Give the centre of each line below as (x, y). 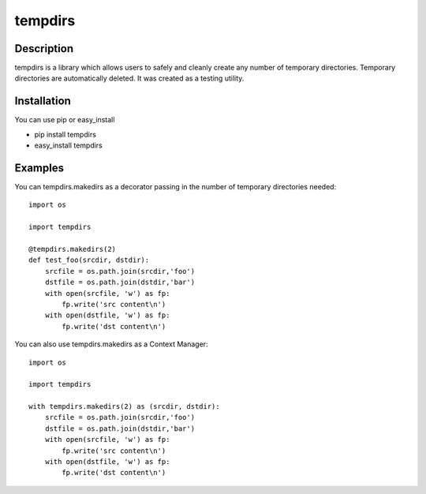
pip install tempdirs (65, 134)
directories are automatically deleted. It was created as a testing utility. (129, 78)
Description (44, 49)
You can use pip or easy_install (65, 120)
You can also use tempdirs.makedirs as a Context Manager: (111, 344)
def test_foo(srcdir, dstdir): (89, 260)
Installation (43, 101)
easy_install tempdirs (68, 145)
